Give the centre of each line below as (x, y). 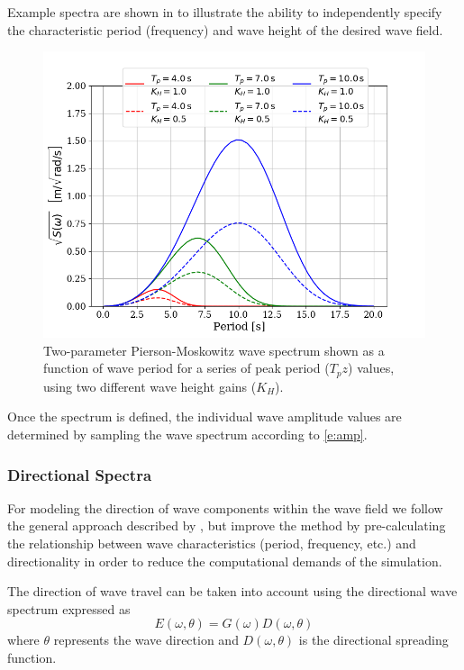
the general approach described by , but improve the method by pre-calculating (227, 525)
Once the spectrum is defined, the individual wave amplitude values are (205, 416)
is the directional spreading (373, 640)
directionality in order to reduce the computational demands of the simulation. (225, 561)
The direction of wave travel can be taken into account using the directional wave (232, 591)
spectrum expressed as (69, 608)
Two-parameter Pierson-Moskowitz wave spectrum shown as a (214, 350)
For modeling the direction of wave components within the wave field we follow (225, 507)
